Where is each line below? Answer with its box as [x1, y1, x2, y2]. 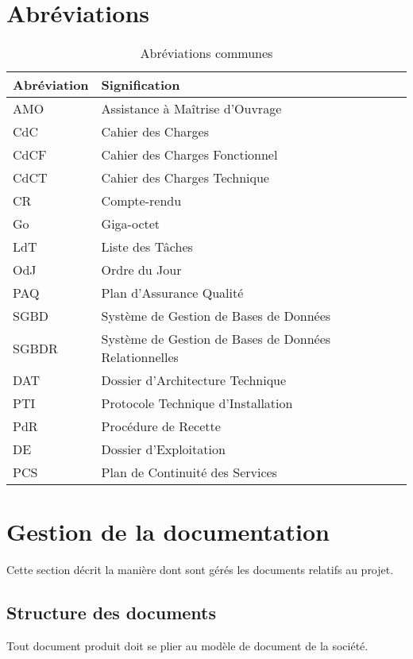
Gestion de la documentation [6, 515, 330, 548]
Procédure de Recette [101, 417, 221, 436]
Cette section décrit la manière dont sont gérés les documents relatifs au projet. [6, 561, 394, 578]
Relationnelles [101, 348, 179, 367]
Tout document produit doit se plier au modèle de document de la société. [6, 638, 369, 654]
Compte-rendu [101, 191, 182, 210]
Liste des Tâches [101, 237, 193, 256]
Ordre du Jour [101, 260, 182, 279]
